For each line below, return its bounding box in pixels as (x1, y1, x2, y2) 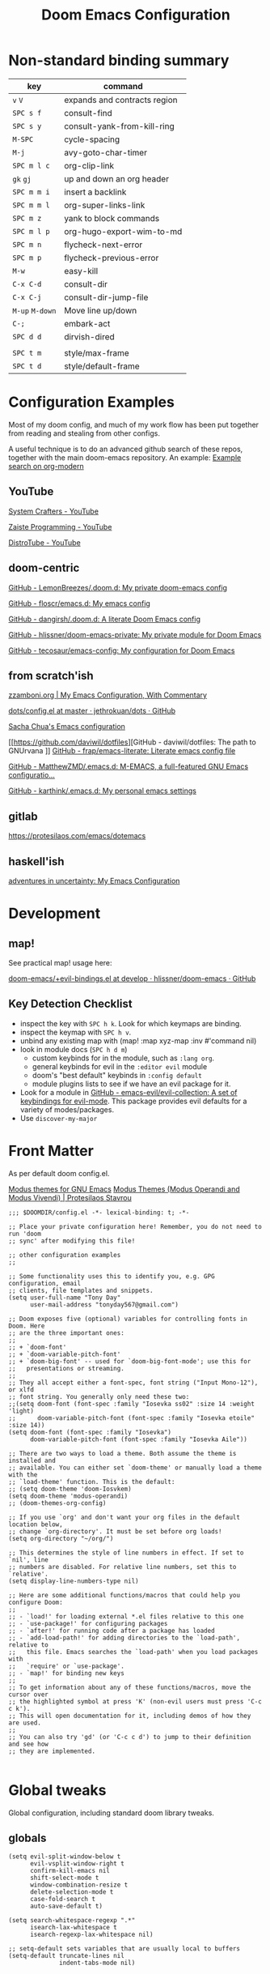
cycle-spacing (64, 134, 120, 145)
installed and (8, 1456, 57, 1465)
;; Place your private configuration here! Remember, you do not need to (8, 1222, 263, 1230)
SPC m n (12, 240, 42, 249)
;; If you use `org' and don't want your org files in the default (8, 1513, 241, 1521)
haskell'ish (8, 855, 65, 868)
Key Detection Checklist (8, 997, 133, 1011)
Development (8, 905, 101, 923)
